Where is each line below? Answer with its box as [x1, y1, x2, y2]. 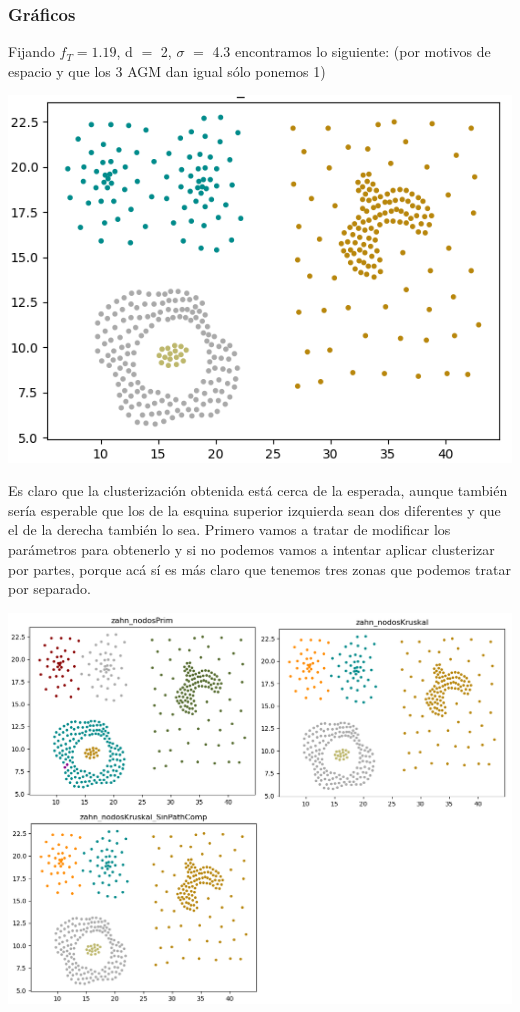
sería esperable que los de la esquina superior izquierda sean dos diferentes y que [8, 499, 501, 520]
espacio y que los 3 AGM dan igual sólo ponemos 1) [8, 60, 326, 81]
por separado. [8, 578, 92, 599]
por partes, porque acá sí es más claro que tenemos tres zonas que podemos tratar [8, 558, 511, 579]
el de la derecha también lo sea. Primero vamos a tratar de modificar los [8, 519, 451, 540]
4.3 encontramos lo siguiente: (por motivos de [212, 41, 491, 62]
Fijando [8, 41, 55, 62]
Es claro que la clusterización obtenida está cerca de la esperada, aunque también [8, 480, 508, 501]
